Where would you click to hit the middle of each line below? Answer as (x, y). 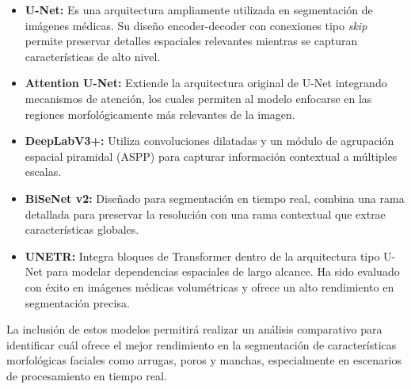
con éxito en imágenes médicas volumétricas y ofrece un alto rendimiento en (209, 286)
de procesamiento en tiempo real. (87, 375)
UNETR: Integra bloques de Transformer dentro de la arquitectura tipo (202, 256)
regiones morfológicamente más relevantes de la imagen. (160, 114)
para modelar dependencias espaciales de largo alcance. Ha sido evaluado (223, 271)
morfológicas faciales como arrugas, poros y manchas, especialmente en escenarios (204, 360)
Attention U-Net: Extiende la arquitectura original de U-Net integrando (206, 83)
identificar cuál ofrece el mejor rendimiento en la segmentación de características (202, 344)
